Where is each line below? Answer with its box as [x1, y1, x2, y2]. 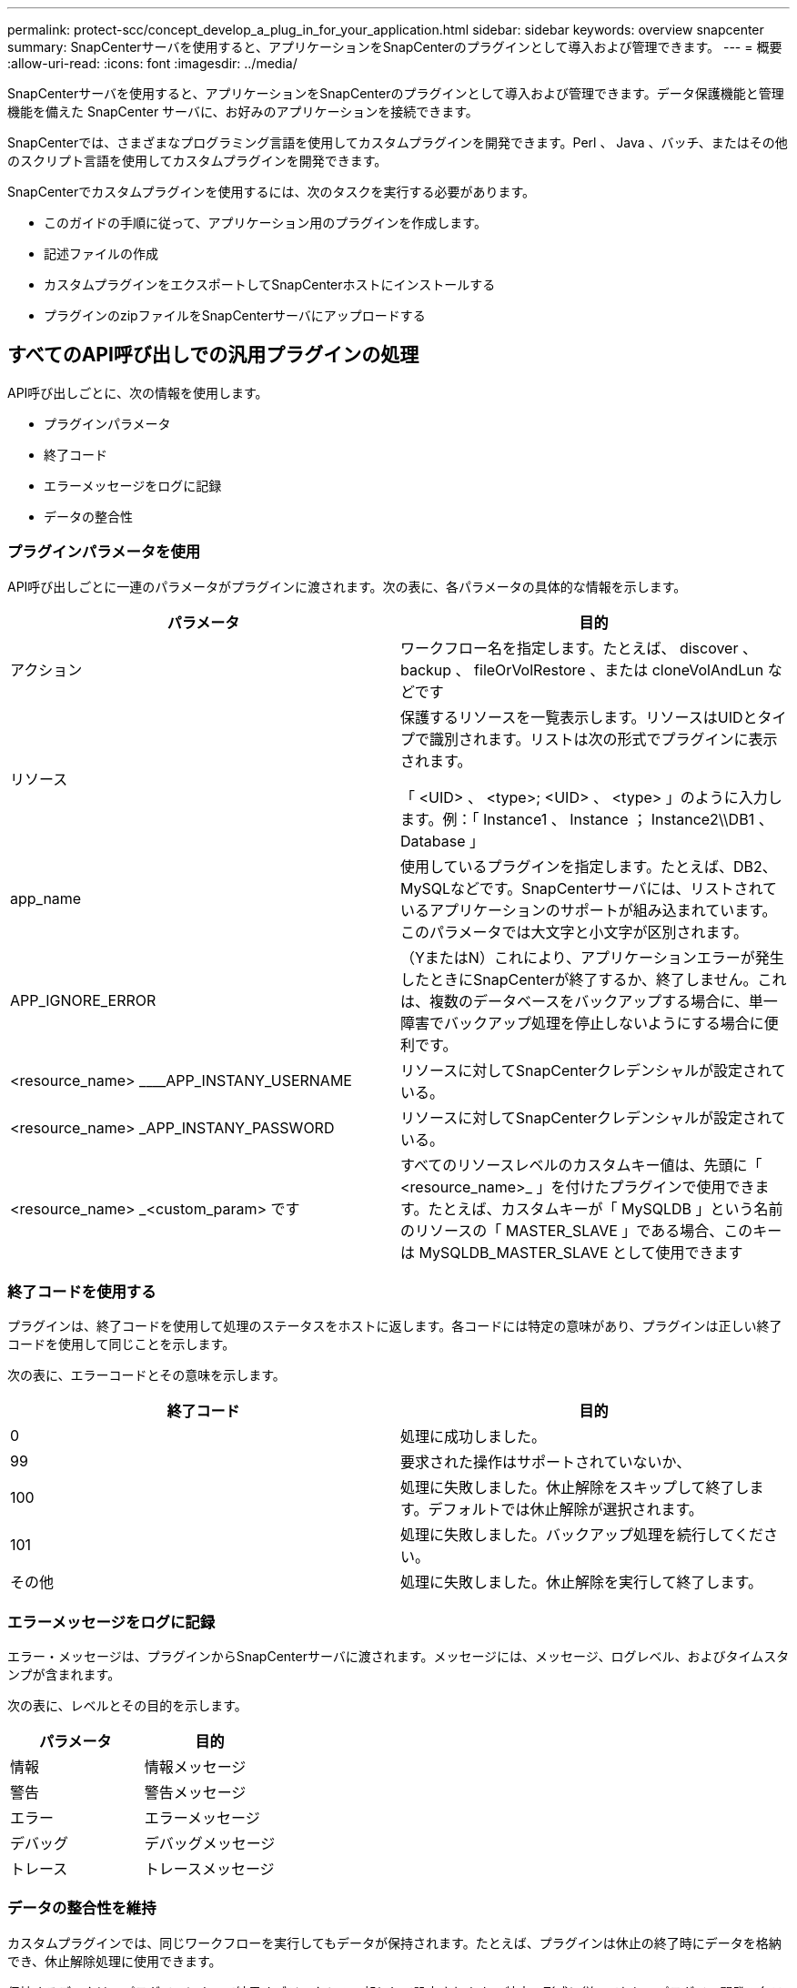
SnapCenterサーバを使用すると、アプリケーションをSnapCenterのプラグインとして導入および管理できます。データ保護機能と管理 [7, 86, 784, 101]
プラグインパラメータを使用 [7, 543, 201, 562]
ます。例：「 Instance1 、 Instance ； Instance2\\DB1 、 [400, 809, 773, 828]
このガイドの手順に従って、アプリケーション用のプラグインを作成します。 [44, 215, 487, 230]
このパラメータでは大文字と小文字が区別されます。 [400, 922, 748, 941]
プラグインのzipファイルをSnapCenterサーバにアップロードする [44, 308, 426, 323]
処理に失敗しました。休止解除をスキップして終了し [400, 1478, 750, 1497]
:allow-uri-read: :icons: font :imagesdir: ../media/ [7, 56, 298, 71]
